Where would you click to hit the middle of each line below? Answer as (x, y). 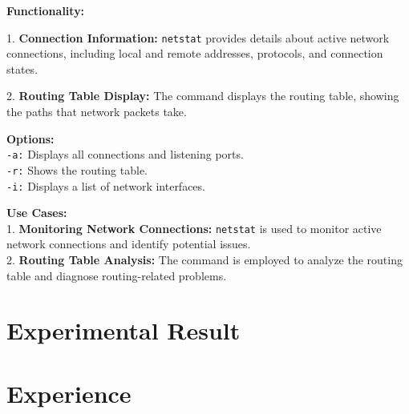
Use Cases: (37, 213)
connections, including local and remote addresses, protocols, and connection (195, 53)
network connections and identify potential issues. (129, 244)
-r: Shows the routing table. (77, 169)
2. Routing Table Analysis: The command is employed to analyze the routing (204, 260)
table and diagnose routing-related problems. (117, 275)
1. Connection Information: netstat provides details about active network (198, 37)
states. (22, 68)
